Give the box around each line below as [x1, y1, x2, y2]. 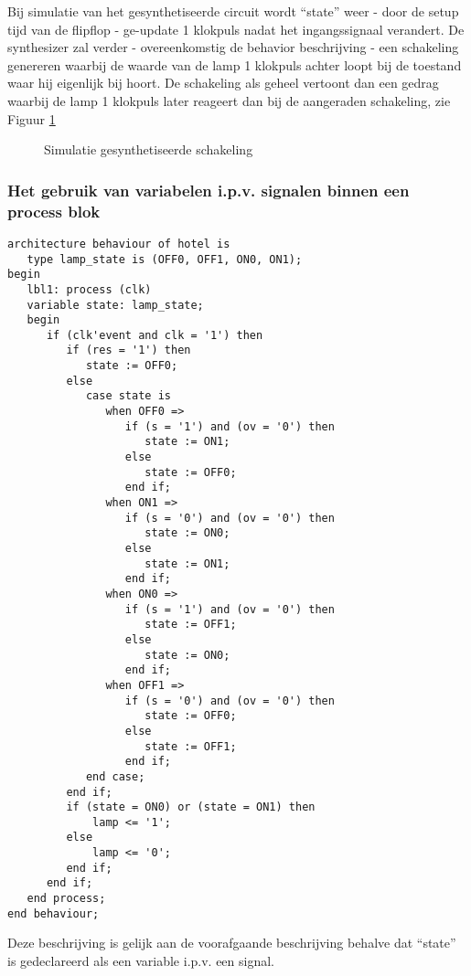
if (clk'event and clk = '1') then [46, 328, 263, 342]
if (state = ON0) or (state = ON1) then [66, 801, 316, 814]
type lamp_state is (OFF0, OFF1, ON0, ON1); [27, 252, 303, 266]
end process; [27, 892, 106, 906]
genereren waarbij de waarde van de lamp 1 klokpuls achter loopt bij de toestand [7, 55, 462, 74]
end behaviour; [7, 907, 100, 920]
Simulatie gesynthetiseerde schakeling [44, 140, 253, 159]
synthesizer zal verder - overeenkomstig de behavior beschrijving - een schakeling [7, 37, 459, 57]
